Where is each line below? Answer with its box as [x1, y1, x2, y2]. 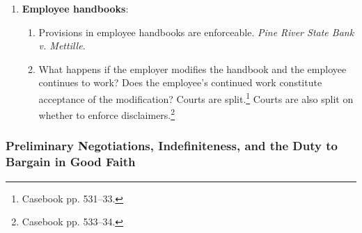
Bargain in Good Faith [6, 153, 136, 170]
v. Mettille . [38, 38, 86, 53]
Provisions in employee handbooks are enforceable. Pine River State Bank [38, 24, 354, 39]
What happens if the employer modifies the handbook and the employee [38, 61, 347, 76]
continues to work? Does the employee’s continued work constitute [38, 75, 322, 90]
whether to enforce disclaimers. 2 [38, 106, 175, 122]
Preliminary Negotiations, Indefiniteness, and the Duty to [6, 137, 338, 154]
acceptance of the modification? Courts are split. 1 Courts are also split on [38, 89, 354, 106]
